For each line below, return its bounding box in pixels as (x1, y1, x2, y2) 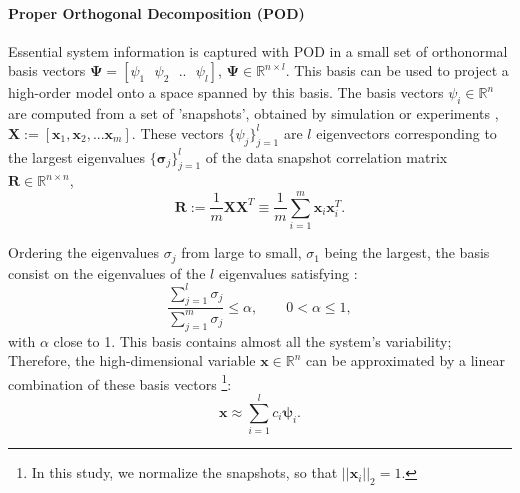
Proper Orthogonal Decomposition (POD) (8, 2, 305, 23)
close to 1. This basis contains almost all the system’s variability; (53, 330, 452, 351)
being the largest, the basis (324, 242, 490, 263)
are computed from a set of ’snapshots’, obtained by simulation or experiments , (8, 103, 499, 124)
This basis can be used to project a (294, 60, 509, 81)
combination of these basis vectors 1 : (8, 370, 232, 394)
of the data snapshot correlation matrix (205, 146, 448, 167)
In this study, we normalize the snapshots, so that (31, 462, 338, 483)
